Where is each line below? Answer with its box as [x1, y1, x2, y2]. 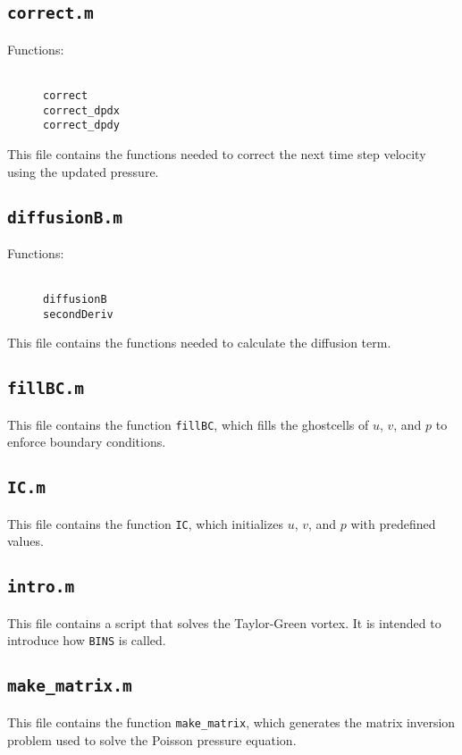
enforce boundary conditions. [7, 432, 166, 451]
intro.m [7, 577, 75, 597]
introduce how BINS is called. [7, 631, 166, 650]
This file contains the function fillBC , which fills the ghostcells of [7, 415, 369, 433]
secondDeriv [43, 307, 113, 321]
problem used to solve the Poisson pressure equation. [7, 730, 297, 749]
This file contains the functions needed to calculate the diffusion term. [7, 333, 391, 352]
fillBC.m [7, 379, 84, 398]
